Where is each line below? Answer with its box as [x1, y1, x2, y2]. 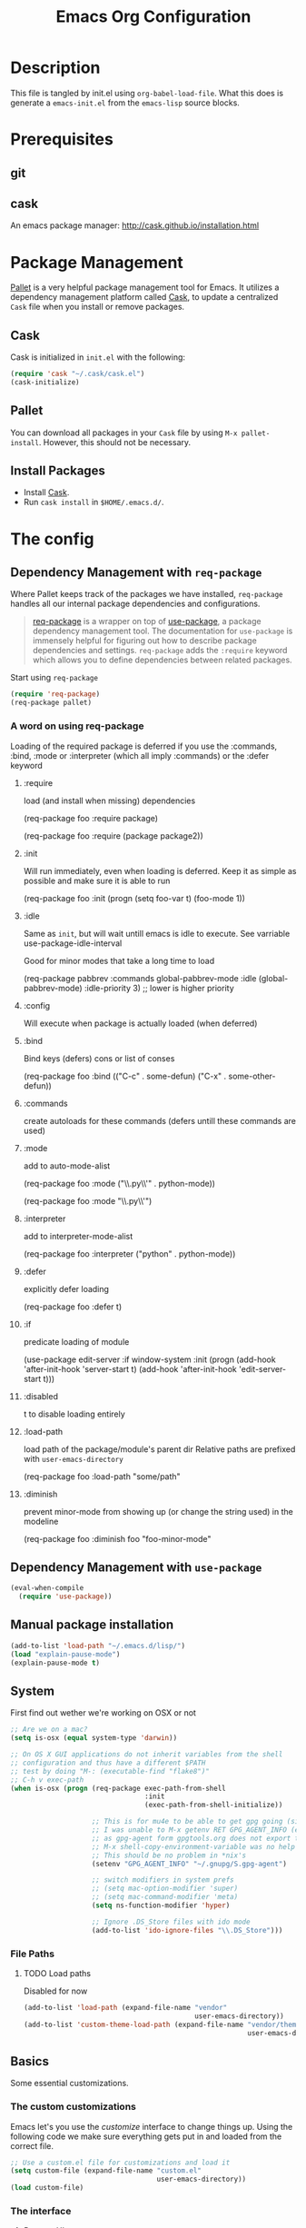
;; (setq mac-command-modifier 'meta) [91, 1893, 239, 1902]
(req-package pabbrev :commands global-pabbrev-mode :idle [23, 972, 257, 983]
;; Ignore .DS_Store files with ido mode [91, 1917, 251, 1926]
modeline [23, 1516, 59, 1527]
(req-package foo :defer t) [23, 1301, 123, 1312]
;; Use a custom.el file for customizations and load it [10, 2158, 231, 2167]
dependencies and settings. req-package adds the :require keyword [32, 645, 288, 656]
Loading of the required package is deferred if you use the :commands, [10, 741, 278, 751]
